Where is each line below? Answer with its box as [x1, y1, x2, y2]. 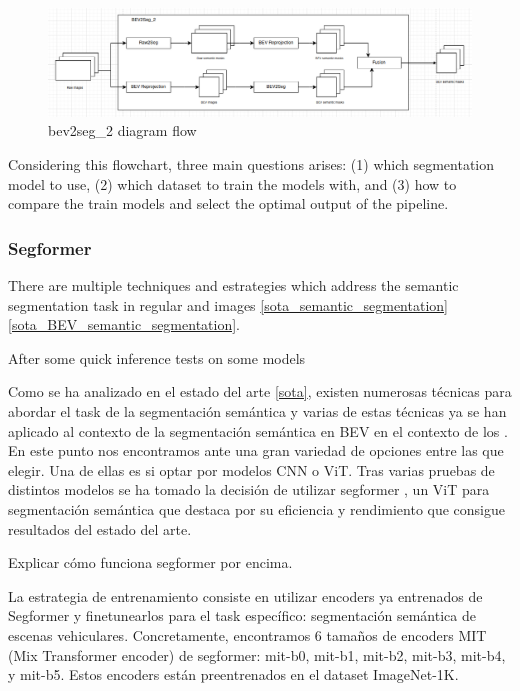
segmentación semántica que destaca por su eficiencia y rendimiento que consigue [8, 499, 506, 520]
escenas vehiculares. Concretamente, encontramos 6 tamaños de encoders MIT [8, 624, 487, 645]
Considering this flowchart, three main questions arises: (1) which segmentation [8, 154, 495, 175]
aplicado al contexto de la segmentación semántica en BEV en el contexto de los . [8, 420, 508, 441]
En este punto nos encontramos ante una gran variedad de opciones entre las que [8, 440, 504, 461]
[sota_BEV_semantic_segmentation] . [8, 314, 241, 335]
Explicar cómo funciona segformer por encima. [8, 552, 293, 573]
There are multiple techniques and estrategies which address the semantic [8, 275, 459, 296]
